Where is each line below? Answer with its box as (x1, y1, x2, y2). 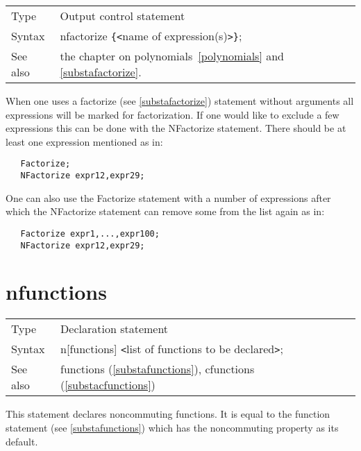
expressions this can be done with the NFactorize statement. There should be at (6, 121, 346, 135)
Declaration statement (60, 321, 169, 337)
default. (6, 434, 38, 448)
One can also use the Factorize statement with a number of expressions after (6, 190, 331, 205)
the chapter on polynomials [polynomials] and (60, 48, 284, 64)
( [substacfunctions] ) (60, 377, 156, 393)
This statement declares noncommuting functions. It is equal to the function (6, 407, 330, 421)
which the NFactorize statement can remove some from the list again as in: (6, 204, 325, 219)
